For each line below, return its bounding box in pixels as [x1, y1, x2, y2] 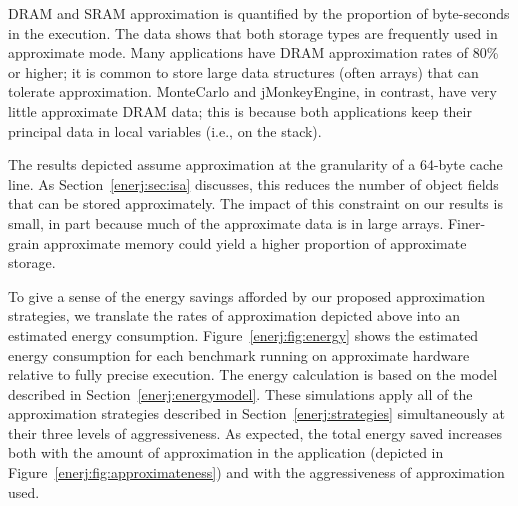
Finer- [447, 212, 486, 233]
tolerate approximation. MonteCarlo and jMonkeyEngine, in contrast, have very [8, 81, 497, 102]
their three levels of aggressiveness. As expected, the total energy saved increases [8, 422, 502, 443]
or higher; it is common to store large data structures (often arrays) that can [8, 61, 479, 82]
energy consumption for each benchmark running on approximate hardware [8, 344, 470, 365]
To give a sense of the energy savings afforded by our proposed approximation [8, 285, 485, 306]
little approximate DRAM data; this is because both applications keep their [8, 100, 472, 121]
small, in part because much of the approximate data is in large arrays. [8, 212, 444, 233]
